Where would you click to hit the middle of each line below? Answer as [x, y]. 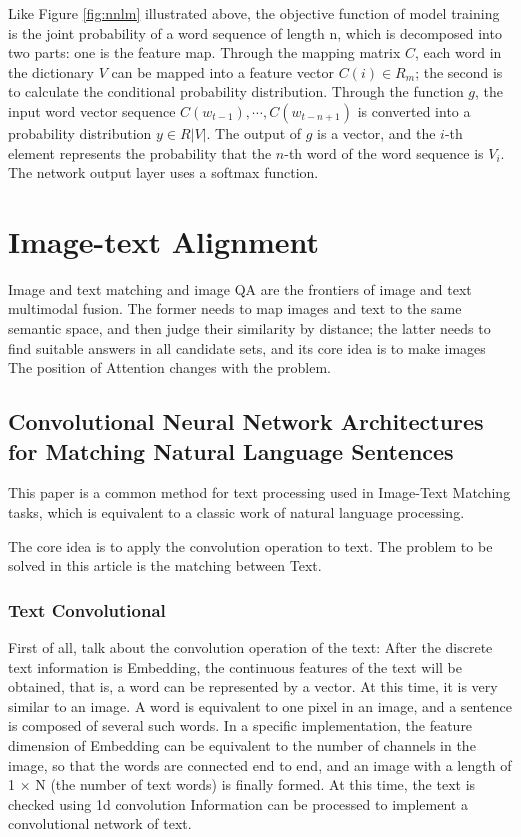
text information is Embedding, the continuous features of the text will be [235, 666]
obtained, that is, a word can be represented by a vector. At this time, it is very [253, 686]
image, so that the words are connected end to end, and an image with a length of [260, 764]
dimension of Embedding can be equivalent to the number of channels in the [242, 745]
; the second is [459, 71]
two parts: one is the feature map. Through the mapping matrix [204, 52]
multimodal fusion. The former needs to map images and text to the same [235, 308]
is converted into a [414, 110]
